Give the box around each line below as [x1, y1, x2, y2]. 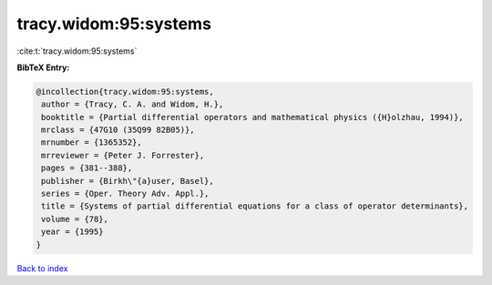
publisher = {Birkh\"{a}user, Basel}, [41, 176, 214, 186]
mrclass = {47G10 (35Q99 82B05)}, [41, 125, 195, 136]
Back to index [16, 262, 68, 273]
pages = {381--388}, [41, 163, 133, 173]
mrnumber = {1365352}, [41, 137, 143, 148]
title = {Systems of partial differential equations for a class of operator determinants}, [41, 201, 469, 211]
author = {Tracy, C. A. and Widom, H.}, [41, 99, 224, 109]
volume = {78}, [41, 214, 109, 224]
